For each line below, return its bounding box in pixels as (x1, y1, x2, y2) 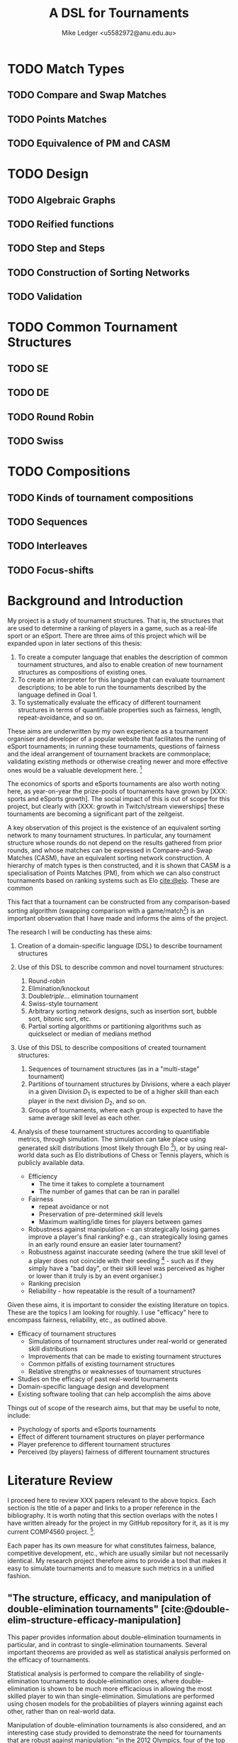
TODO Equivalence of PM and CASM (7, 137, 171, 150)
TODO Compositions (7, 463, 131, 480)
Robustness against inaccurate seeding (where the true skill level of (28, 1248, 227, 1256)
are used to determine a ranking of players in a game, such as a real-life (7, 623, 217, 632)
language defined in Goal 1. (17, 690, 98, 699)
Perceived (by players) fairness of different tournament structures (17, 1447, 210, 1456)
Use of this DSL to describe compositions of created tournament (17, 1044, 207, 1051)
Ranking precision (28, 1279, 81, 1287)
